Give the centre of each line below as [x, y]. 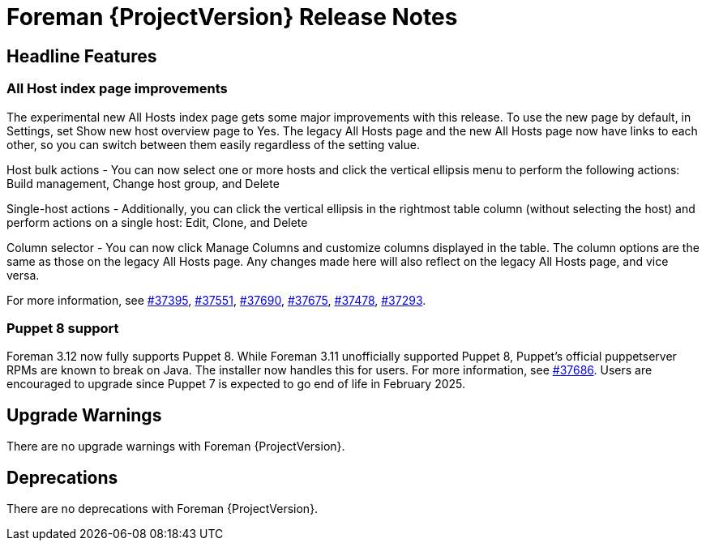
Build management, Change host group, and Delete [143, 183]
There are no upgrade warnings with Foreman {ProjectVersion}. [176, 447]
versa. [23, 275]
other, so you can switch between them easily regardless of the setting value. [213, 144]
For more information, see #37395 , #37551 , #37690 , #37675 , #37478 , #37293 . [216, 300]
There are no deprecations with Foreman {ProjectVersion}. [163, 508]
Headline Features [82, 56]
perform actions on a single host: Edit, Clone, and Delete [157, 222]
